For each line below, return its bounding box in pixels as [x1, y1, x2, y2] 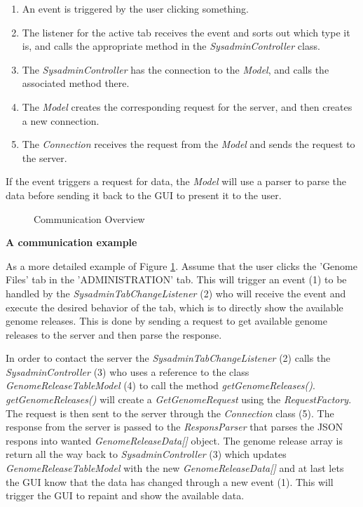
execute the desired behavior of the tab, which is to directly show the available [6, 299, 343, 314]
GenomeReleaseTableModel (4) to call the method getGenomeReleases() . [6, 378, 315, 393]
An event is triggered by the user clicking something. [22, 1, 249, 15]
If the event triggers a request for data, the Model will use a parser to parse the [6, 174, 346, 189]
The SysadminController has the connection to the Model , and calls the [22, 62, 329, 76]
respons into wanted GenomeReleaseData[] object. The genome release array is [6, 433, 343, 447]
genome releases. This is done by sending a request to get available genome [6, 313, 327, 328]
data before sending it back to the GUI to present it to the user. [6, 187, 282, 202]
